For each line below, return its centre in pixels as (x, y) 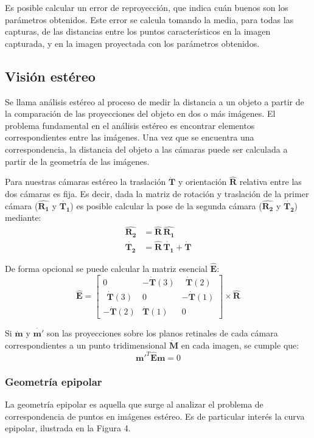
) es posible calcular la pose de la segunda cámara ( (166, 205)
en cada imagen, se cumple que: (240, 345)
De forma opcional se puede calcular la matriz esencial (106, 268)
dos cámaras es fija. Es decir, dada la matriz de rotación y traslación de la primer (157, 193)
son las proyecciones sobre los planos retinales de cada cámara (162, 333)
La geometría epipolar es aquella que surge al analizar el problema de (134, 404)
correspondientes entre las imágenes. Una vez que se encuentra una (130, 137)
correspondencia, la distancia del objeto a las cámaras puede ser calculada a (146, 149)
